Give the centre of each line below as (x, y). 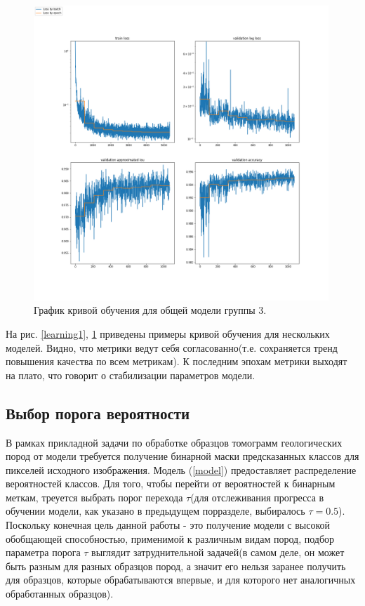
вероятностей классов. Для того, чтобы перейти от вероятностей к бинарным (171, 483)
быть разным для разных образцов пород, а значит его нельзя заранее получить (176, 566)
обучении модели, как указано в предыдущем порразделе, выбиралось (155, 511)
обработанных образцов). (60, 594)
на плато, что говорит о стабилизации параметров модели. (131, 375)
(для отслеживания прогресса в (257, 497)
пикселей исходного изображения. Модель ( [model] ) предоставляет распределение (181, 469)
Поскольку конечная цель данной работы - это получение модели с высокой (168, 525)
